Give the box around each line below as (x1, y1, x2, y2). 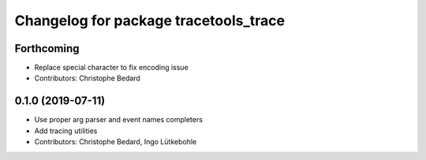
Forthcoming (14, 42, 80, 55)
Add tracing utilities (34, 126, 98, 136)
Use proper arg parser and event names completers (34, 115, 203, 125)
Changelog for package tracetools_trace (14, 12, 286, 29)
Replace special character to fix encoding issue (34, 63, 189, 73)
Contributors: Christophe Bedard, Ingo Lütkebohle (34, 137, 197, 147)
